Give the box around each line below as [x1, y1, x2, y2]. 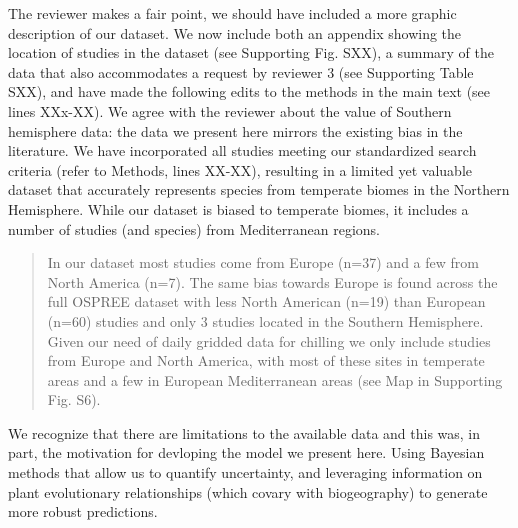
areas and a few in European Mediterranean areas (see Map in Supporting [47, 369, 503, 390]
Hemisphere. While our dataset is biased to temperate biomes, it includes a [8, 198, 469, 219]
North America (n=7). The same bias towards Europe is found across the [47, 271, 498, 292]
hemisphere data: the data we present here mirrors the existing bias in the [8, 120, 463, 141]
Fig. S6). [47, 389, 101, 410]
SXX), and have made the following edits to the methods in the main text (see [8, 81, 491, 102]
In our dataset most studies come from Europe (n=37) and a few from [47, 252, 479, 273]
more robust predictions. [8, 501, 158, 522]
